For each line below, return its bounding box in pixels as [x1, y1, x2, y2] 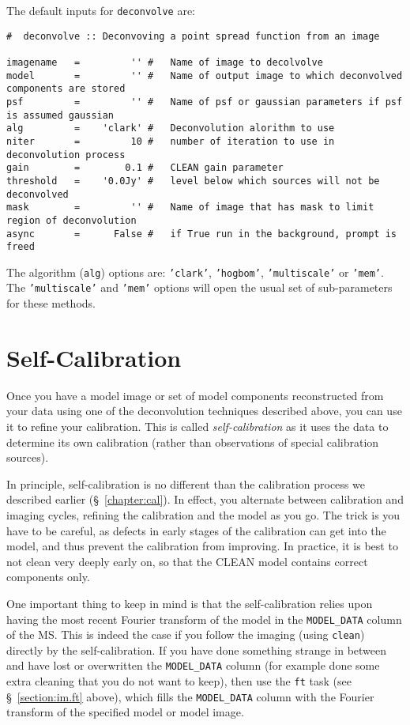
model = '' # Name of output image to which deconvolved [6, 70, 403, 81]
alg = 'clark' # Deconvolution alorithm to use [6, 123, 335, 134]
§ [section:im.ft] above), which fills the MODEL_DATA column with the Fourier [6, 688, 374, 704]
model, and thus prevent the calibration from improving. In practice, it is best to [6, 538, 398, 554]
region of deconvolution [6, 214, 137, 226]
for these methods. [6, 295, 96, 312]
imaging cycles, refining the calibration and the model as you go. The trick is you [6, 507, 401, 523]
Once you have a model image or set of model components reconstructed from [6, 387, 384, 403]
